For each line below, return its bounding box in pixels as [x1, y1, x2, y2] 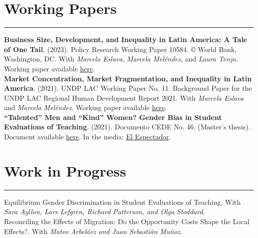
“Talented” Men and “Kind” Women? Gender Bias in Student [4, 112, 222, 122]
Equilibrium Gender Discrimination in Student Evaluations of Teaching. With [4, 196, 241, 207]
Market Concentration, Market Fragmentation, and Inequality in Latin [4, 73, 252, 83]
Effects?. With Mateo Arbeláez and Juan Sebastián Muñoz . [4, 226, 183, 236]
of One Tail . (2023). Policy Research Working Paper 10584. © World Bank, [4, 44, 237, 54]
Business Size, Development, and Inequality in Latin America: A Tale [4, 34, 247, 45]
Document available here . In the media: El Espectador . [4, 131, 171, 142]
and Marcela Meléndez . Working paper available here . [4, 102, 167, 113]
